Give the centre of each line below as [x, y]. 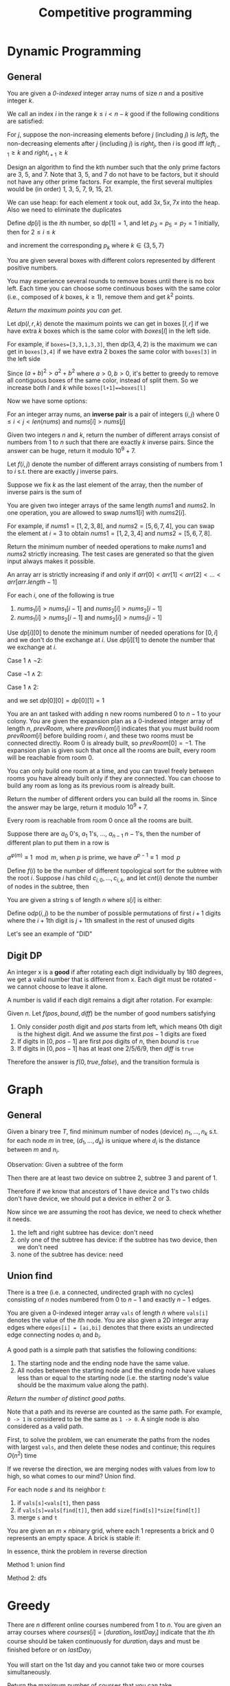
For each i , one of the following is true [61, 595]
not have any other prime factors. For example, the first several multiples [110, 182]
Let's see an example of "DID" [50, 934]
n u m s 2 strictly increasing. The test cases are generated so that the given [111, 554]
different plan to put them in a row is [58, 843]
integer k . [21, 100]
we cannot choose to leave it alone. [57, 987]
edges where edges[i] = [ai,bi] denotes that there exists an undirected [111, 1328]
